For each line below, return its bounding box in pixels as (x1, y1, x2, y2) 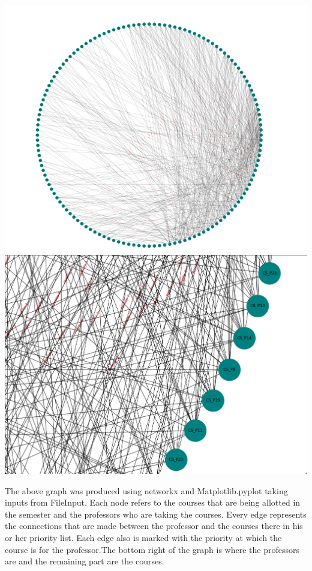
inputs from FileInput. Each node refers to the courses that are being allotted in (5, 496, 301, 509)
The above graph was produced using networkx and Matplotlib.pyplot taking (5, 484, 288, 497)
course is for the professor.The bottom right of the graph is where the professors (5, 543, 299, 555)
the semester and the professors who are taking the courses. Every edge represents (5, 507, 307, 520)
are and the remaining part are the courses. (5, 555, 164, 567)
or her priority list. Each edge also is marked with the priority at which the (5, 531, 282, 543)
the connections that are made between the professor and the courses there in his (5, 519, 303, 532)
